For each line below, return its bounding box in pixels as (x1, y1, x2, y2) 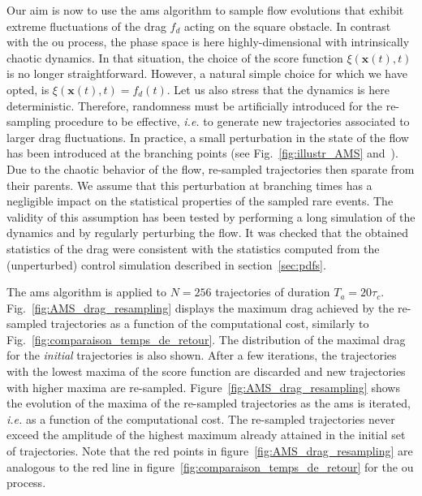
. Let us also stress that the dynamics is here (166, 80, 390, 97)
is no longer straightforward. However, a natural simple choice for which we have (6, 65, 407, 82)
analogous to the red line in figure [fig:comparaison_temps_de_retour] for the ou (6, 458, 414, 475)
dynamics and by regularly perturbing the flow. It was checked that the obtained (6, 224, 408, 241)
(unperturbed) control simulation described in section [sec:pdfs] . (6, 256, 326, 273)
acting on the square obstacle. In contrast (184, 17, 391, 34)
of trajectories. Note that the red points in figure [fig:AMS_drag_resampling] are (6, 442, 413, 459)
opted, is (6, 80, 50, 97)
